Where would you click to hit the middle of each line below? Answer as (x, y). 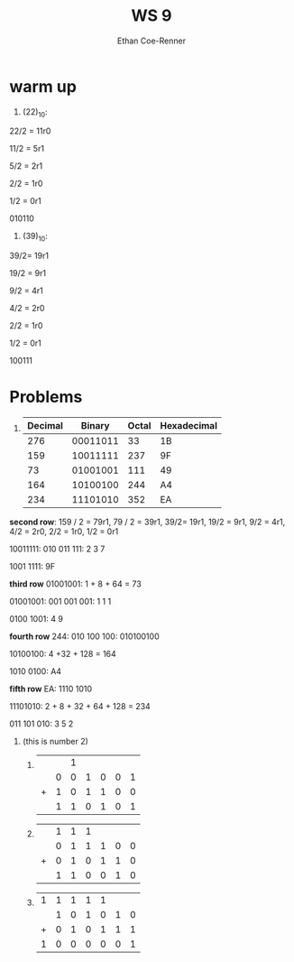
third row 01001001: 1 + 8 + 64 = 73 (75, 584)
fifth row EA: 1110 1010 (51, 689)
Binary (95, 426)
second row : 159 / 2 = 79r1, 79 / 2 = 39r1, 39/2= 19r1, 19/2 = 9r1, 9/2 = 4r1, (147, 522)
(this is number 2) (55, 742)
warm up (43, 86)
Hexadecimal (189, 426)
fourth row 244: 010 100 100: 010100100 (84, 636)
